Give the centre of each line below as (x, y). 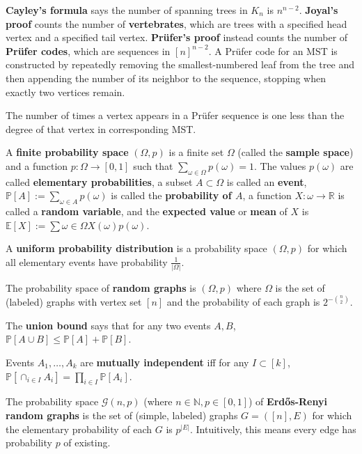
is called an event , (267, 181)
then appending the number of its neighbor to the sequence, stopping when (166, 78)
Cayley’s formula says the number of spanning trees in (127, 10)
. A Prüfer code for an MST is (273, 50)
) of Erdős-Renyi (288, 401)
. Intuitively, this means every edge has (273, 429)
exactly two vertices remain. (65, 92)
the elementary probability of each (79, 429)
